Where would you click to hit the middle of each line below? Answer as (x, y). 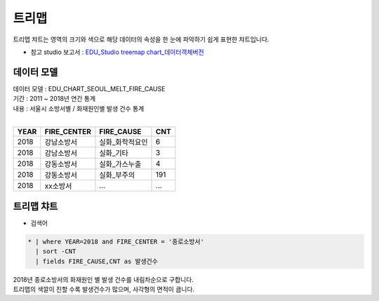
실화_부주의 (117, 175)
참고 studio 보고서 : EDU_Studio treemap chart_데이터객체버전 (117, 52)
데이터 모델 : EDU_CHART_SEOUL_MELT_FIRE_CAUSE (89, 88)
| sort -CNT (56, 252)
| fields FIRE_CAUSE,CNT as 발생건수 (97, 261)
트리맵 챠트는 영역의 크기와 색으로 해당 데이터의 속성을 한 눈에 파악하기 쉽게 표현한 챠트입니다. (141, 39)
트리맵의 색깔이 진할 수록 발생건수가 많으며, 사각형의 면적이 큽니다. (104, 289)
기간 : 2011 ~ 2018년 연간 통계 (54, 99)
